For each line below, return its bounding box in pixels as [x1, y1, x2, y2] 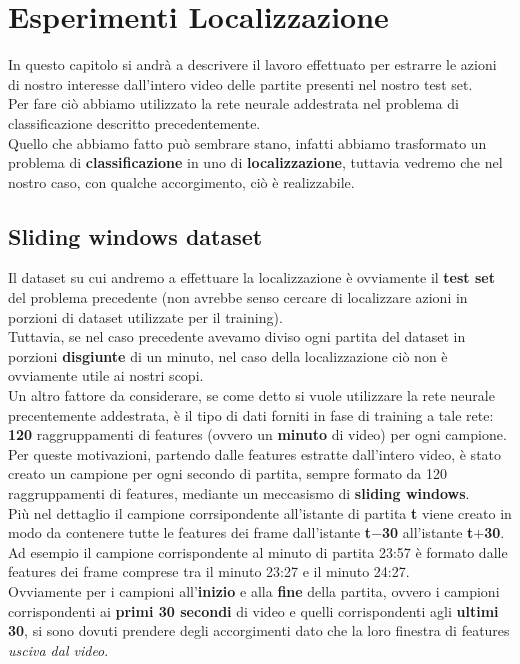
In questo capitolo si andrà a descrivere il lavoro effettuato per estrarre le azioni [8, 54, 497, 75]
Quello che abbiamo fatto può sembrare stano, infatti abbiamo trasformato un [8, 132, 487, 153]
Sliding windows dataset [8, 220, 263, 251]
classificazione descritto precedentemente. [8, 112, 261, 133]
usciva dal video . [8, 639, 109, 660]
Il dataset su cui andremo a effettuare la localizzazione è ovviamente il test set [8, 267, 495, 288]
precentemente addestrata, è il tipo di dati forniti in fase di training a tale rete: [8, 404, 494, 425]
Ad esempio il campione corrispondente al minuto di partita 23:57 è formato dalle [8, 541, 508, 562]
